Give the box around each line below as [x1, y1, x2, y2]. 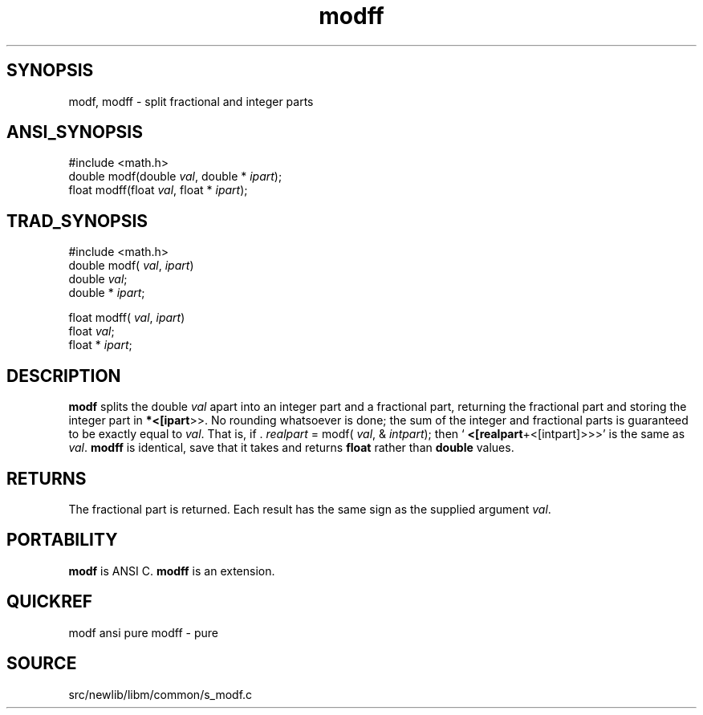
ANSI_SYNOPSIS [6, 122, 143, 143]
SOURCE [6, 653, 77, 674]
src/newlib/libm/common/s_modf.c [68, 687, 253, 701]
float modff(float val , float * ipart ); [68, 183, 248, 197]
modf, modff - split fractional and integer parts [68, 94, 314, 108]
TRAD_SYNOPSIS [6, 210, 148, 231]
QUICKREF [6, 591, 93, 612]
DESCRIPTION [6, 365, 121, 386]
